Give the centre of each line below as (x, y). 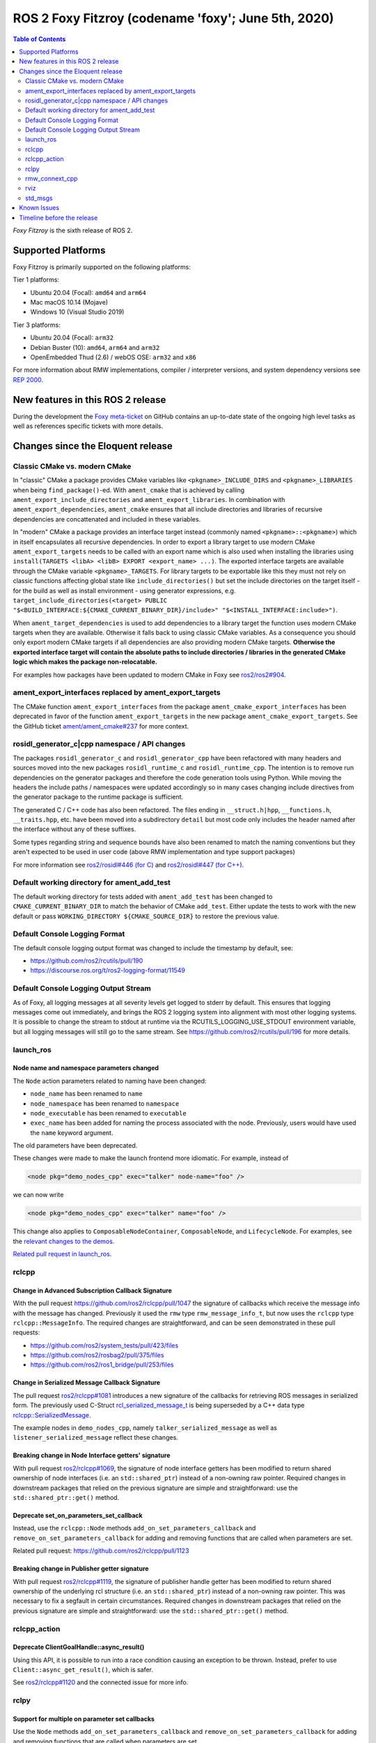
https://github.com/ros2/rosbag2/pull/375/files (97, 1355)
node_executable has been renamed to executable (109, 1113)
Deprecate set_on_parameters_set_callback (78, 1515)
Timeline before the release (58, 218)
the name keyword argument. (72, 1132)
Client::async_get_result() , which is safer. (83, 1670)
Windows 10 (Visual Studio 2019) (77, 312)
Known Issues (39, 208)
